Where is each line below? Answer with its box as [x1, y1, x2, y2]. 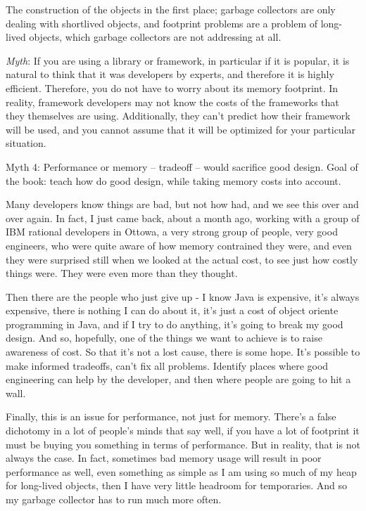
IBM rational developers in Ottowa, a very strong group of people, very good [6, 224, 338, 239]
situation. [6, 136, 46, 150]
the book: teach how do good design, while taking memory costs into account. [6, 173, 341, 188]
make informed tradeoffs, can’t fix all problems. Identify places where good [6, 358, 329, 373]
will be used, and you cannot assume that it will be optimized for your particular [6, 122, 356, 136]
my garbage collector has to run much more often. [6, 492, 222, 506]
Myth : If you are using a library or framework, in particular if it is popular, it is [6, 53, 350, 67]
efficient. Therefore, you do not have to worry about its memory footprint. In [6, 80, 339, 95]
